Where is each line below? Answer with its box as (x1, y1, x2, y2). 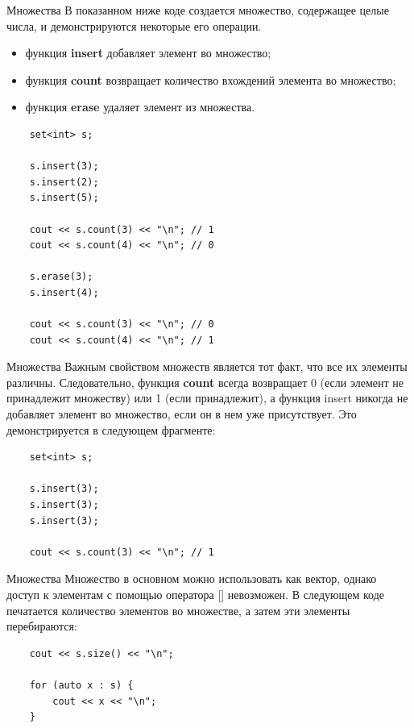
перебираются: (6, 618, 77, 634)
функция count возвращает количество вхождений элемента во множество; (25, 71, 396, 88)
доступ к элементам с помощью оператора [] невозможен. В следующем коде (6, 586, 385, 602)
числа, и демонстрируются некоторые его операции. (6, 17, 262, 34)
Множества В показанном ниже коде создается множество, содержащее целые (6, 2, 389, 18)
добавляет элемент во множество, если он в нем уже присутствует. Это (6, 406, 357, 422)
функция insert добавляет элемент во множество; (25, 44, 271, 61)
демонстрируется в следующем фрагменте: (6, 421, 216, 438)
